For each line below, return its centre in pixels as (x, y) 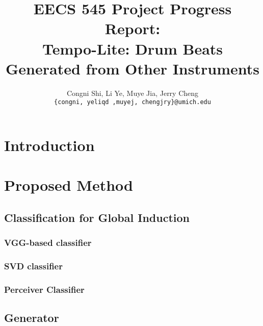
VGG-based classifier (48, 243)
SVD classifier (33, 266)
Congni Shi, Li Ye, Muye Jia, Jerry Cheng (133, 93)
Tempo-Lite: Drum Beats (133, 48)
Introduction (49, 145)
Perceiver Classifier (44, 289)
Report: (133, 28)
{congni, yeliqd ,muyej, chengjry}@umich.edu (133, 102)
